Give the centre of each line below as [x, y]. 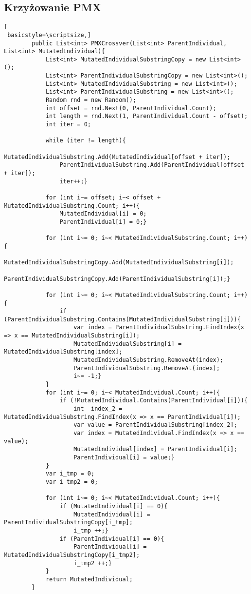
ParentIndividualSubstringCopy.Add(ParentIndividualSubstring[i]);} [117, 279]
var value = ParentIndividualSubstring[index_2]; [155, 425]
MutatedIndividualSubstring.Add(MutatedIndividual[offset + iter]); [117, 157]
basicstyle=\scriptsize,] [49, 35]
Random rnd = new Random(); [91, 100]
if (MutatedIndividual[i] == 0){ [114, 506]
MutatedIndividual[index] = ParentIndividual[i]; [155, 449]
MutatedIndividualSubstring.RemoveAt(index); [149, 360]
